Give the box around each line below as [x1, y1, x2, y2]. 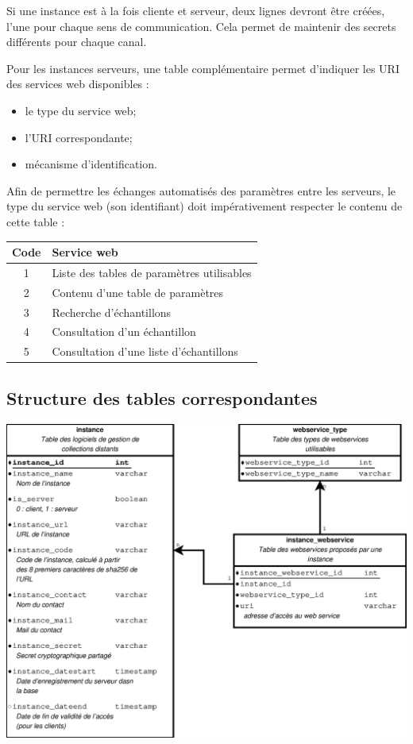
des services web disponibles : [6, 75, 149, 92]
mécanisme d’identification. [25, 156, 157, 172]
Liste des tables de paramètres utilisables [52, 264, 252, 280]
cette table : [6, 213, 65, 229]
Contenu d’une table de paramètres [52, 283, 224, 300]
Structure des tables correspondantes [6, 385, 318, 410]
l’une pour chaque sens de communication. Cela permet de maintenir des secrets [6, 17, 396, 34]
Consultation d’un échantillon [52, 323, 196, 340]
